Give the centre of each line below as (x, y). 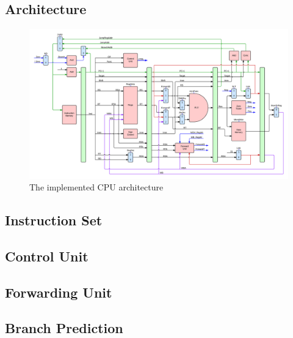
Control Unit (47, 256)
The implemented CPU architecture (96, 187)
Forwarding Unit (59, 292)
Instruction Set (54, 220)
